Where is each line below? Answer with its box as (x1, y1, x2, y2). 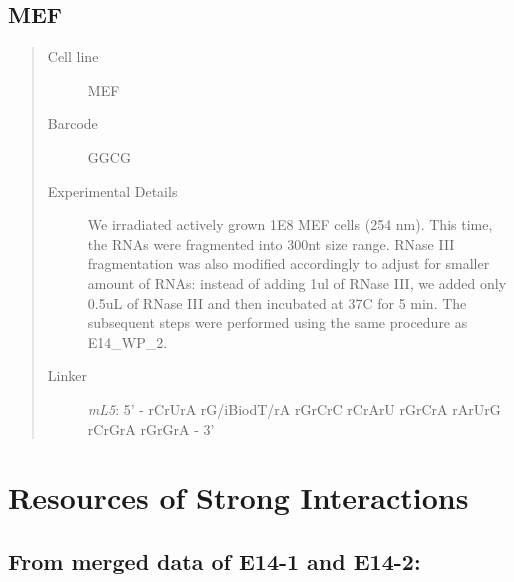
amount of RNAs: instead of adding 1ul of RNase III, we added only (87, 272, 507, 293)
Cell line (47, 46, 99, 67)
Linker (47, 365, 87, 386)
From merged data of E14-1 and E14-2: (8, 545, 421, 576)
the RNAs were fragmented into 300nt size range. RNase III (87, 233, 455, 254)
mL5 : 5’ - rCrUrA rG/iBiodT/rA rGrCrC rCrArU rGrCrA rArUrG (87, 398, 501, 419)
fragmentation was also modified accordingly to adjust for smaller (87, 253, 490, 274)
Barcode (47, 113, 98, 134)
